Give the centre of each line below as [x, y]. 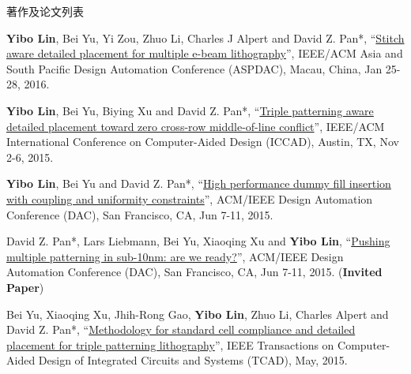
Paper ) [25, 287]
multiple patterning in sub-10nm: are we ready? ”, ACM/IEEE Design [175, 256]
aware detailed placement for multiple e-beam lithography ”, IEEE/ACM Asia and [205, 53]
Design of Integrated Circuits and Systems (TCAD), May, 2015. [193, 360]
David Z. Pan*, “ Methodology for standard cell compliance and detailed [181, 329]
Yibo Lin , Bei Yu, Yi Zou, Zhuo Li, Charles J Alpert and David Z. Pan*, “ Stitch [205, 37]
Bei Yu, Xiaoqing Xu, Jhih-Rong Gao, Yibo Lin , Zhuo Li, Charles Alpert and [198, 314]
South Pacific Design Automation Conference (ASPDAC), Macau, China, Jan [194, 68]
